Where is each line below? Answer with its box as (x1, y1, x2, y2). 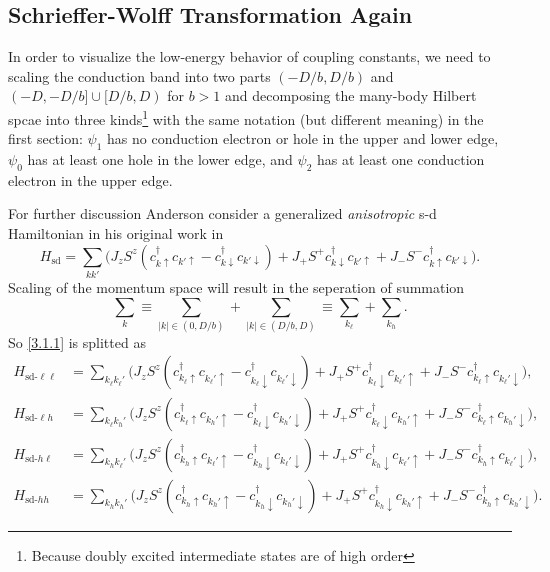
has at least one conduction (317, 149, 485, 170)
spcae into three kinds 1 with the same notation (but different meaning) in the (8, 105, 484, 129)
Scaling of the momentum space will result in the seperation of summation (8, 276, 465, 297)
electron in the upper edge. (8, 169, 173, 190)
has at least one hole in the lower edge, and (27, 149, 293, 170)
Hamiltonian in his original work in (8, 223, 224, 244)
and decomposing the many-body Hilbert (224, 85, 477, 106)
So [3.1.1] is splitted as (8, 331, 146, 352)
